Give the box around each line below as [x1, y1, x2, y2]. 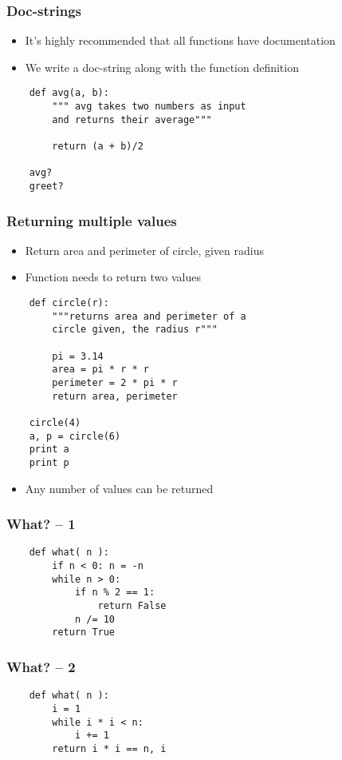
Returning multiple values [6, 210, 177, 230]
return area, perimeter [52, 390, 178, 402]
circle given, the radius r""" [52, 324, 218, 336]
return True [52, 627, 116, 639]
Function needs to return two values [25, 269, 201, 285]
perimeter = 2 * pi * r [52, 377, 178, 388]
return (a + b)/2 [52, 141, 143, 153]
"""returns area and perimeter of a [52, 310, 246, 322]
